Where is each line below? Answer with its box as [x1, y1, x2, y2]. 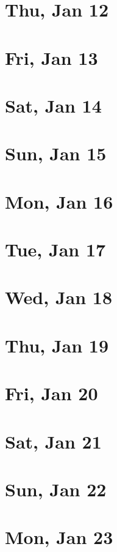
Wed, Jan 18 [5, 285, 113, 310]
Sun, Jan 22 [5, 476, 107, 501]
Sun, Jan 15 [5, 141, 107, 166]
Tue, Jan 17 [5, 237, 106, 262]
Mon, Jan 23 [5, 524, 113, 550]
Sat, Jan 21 [5, 428, 102, 453]
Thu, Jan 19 [5, 332, 109, 357]
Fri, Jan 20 [5, 381, 98, 406]
